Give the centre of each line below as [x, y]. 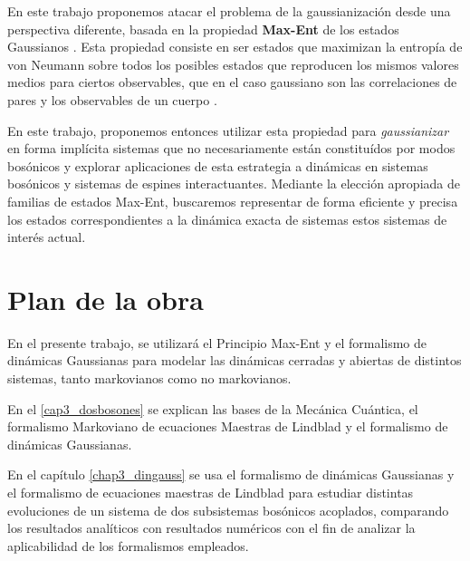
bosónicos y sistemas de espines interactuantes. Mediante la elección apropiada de [234, 184]
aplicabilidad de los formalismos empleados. [128, 545]
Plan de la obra [106, 299]
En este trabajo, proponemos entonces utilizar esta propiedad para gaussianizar [228, 130]
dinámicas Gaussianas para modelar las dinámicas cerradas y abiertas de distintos [235, 360]
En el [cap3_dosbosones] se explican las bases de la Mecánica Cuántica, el [213, 408]
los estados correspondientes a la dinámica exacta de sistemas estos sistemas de [227, 219]
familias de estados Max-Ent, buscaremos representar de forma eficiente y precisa [233, 201]
